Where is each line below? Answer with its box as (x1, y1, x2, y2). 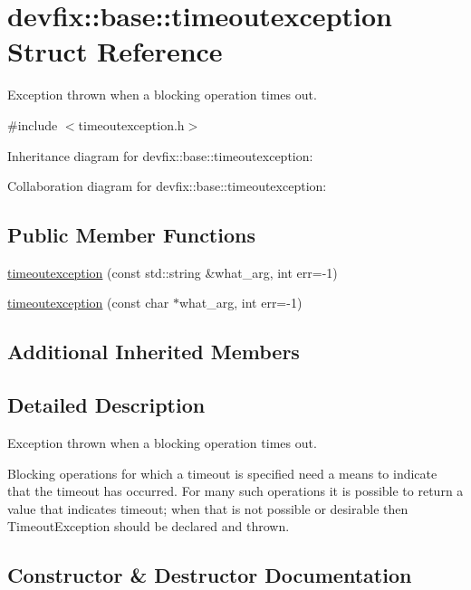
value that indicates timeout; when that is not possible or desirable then (7, 499, 409, 518)
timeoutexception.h (78, 115, 185, 134)
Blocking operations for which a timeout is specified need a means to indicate (7, 463, 437, 482)
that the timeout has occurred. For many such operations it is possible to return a (7, 481, 464, 500)
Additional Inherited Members (7, 338, 300, 366)
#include (7, 115, 58, 134)
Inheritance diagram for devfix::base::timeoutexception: (7, 146, 313, 165)
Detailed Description (7, 391, 206, 419)
